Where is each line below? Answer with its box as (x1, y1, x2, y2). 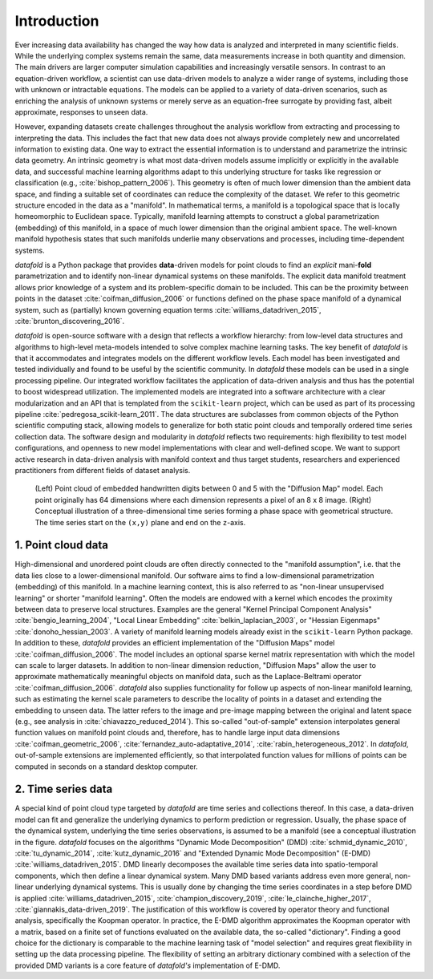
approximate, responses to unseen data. (14, 107, 148, 116)
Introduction (14, 12, 99, 30)
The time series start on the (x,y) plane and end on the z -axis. (34, 517, 246, 527)
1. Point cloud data (14, 538, 108, 552)
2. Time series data (14, 783, 113, 796)
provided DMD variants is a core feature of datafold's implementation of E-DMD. (14, 961, 281, 970)
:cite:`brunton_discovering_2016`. (14, 316, 125, 326)
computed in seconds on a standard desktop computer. (14, 762, 198, 771)
